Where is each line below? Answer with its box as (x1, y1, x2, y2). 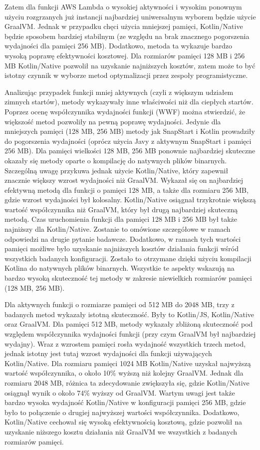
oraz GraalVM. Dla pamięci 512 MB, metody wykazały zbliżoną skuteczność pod (4, 319, 253, 329)
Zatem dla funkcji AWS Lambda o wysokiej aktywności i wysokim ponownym (4, 1, 242, 11)
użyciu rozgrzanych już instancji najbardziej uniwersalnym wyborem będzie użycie (4, 11, 256, 21)
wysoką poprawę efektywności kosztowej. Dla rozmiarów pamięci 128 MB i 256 (4, 50, 245, 60)
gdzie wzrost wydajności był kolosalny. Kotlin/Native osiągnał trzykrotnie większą (4, 194, 256, 205)
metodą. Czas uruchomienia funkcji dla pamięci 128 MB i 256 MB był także (4, 214, 238, 224)
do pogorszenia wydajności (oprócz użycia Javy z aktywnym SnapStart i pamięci (4, 135, 252, 146)
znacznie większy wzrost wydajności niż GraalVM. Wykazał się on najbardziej (4, 175, 244, 185)
